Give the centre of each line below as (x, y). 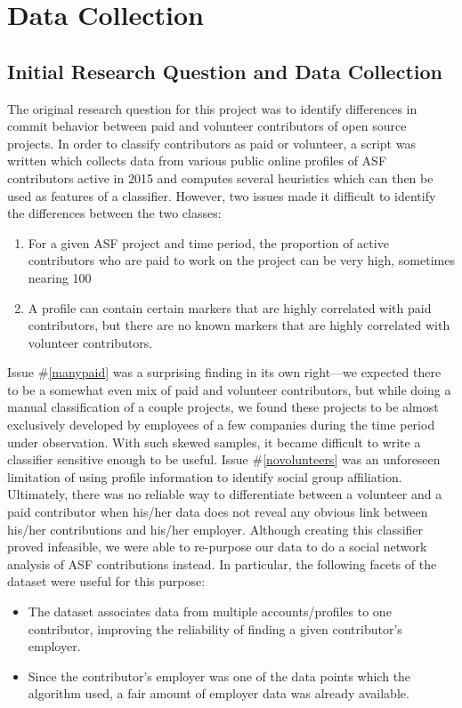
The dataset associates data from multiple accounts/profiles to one (210, 611)
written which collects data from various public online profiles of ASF (197, 161)
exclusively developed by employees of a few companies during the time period (221, 425)
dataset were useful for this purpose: (106, 581)
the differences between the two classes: (114, 213)
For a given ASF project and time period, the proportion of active (208, 242)
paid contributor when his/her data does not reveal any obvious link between (218, 512)
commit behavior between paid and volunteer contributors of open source (207, 126)
